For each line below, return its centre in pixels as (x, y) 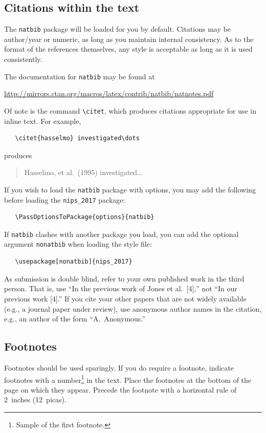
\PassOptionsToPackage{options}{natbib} (85, 217)
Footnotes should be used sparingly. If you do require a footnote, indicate (119, 367)
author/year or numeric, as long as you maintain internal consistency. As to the (129, 39)
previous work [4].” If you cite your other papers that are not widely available (125, 298)
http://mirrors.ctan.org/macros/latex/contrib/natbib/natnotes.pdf (109, 93)
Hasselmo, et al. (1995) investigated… (83, 172)
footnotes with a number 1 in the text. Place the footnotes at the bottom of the (128, 379)
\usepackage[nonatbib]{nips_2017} (74, 262)
